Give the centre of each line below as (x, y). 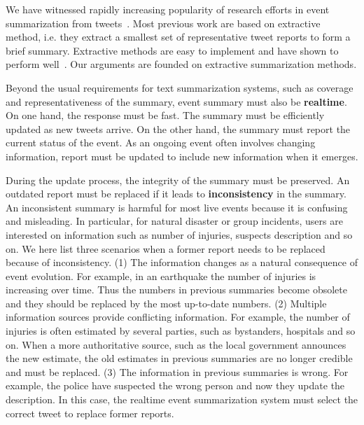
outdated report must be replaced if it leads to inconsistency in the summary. (176, 194)
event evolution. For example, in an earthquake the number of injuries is (161, 276)
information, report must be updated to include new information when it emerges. (182, 156)
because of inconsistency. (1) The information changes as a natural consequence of (182, 262)
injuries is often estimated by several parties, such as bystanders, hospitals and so (181, 331)
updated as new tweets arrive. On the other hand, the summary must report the (178, 128)
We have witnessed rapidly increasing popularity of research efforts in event (168, 9)
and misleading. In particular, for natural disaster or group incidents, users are (174, 221)
